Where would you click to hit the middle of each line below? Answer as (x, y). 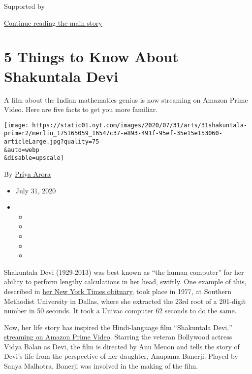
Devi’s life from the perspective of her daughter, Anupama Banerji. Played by (121, 356)
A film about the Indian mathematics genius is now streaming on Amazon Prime (126, 99)
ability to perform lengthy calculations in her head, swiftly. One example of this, (125, 281)
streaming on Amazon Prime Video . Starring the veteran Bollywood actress (118, 337)
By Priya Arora (28, 173)
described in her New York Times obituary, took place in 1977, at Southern (118, 291)
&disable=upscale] (34, 158)
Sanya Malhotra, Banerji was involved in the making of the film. (101, 366)
